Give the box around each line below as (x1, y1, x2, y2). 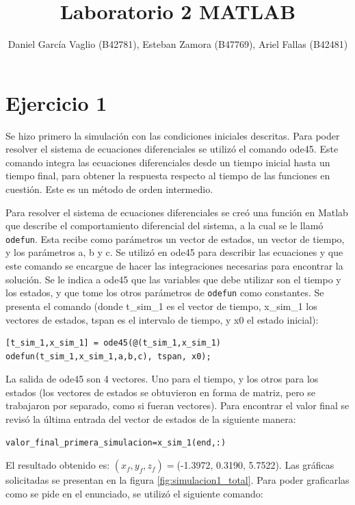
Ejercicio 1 (5, 88, 107, 116)
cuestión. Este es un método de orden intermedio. (5, 182, 213, 196)
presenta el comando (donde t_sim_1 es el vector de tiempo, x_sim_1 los (5, 298, 317, 313)
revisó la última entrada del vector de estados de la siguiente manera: (5, 412, 296, 426)
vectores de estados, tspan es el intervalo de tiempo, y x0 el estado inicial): (5, 312, 319, 326)
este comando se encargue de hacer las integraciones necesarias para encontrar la (5, 259, 343, 273)
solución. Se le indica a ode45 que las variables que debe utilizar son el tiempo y (5, 272, 341, 286)
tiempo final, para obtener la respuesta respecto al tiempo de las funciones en (5, 168, 330, 183)
